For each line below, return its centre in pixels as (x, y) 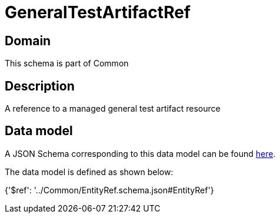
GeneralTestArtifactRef (98, 12)
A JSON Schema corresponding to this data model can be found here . (140, 153)
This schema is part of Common (67, 63)
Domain (28, 41)
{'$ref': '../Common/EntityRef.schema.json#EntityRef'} (109, 190)
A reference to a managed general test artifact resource (113, 109)
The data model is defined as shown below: (89, 172)
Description (40, 86)
